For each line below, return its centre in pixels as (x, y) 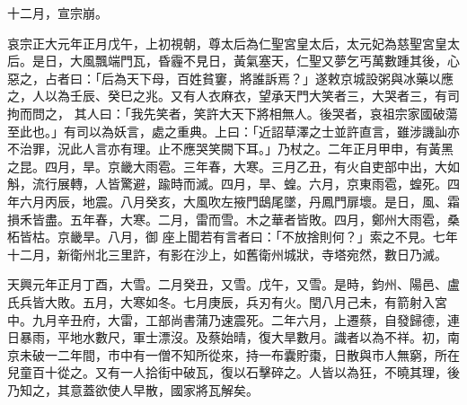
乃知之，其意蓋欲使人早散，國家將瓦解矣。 (133, 389)
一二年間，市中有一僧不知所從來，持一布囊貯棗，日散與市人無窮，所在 (252, 354)
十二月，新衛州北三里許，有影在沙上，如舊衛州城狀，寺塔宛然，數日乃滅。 (227, 254)
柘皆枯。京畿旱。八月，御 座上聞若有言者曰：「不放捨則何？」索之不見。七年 (233, 237)
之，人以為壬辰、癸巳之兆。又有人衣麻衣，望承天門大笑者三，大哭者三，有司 (233, 96)
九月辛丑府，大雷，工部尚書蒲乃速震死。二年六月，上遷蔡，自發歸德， (239, 319)
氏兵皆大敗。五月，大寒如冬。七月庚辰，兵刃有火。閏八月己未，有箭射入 (221, 301)
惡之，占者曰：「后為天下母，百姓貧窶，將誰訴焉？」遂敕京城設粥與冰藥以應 (230, 78)
